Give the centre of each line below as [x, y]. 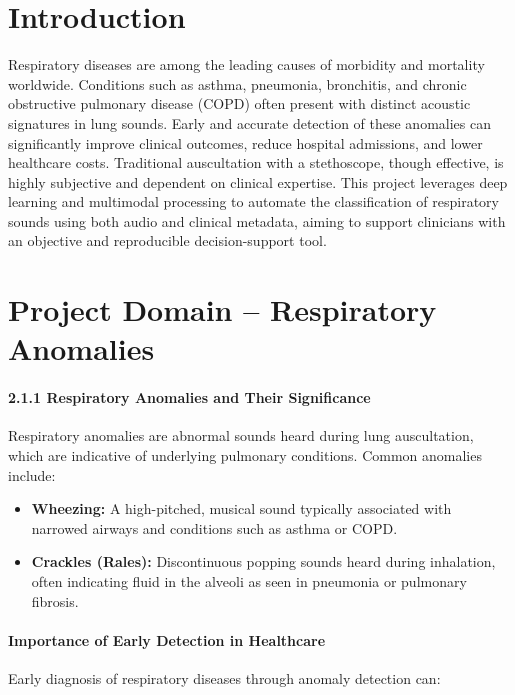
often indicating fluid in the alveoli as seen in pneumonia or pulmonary [249, 580]
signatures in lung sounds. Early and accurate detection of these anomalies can [249, 122]
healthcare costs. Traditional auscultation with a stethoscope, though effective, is [256, 162]
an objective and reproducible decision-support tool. [167, 240]
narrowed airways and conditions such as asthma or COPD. [214, 527]
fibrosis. [55, 600]
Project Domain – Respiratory [222, 309]
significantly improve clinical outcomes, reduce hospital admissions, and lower [245, 142]
